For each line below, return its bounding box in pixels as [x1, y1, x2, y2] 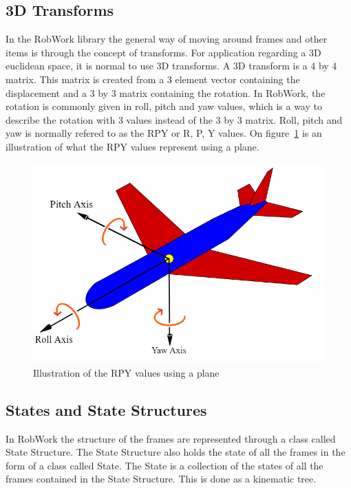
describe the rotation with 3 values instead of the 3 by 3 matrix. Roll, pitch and [6, 112, 343, 126]
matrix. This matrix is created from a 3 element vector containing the [6, 71, 300, 86]
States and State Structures [6, 399, 207, 420]
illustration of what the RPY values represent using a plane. [6, 139, 259, 153]
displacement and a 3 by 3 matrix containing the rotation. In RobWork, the [6, 85, 326, 100]
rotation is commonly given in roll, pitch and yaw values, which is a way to [6, 99, 322, 113]
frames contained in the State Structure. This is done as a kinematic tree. [6, 472, 317, 486]
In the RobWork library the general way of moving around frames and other [6, 32, 328, 46]
